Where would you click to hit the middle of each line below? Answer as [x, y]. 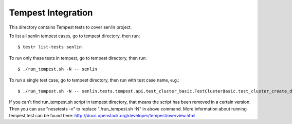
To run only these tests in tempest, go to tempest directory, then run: [78, 58]
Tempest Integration [51, 13]
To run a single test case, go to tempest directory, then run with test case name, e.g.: [94, 80]
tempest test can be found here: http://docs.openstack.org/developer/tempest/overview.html [102, 116]
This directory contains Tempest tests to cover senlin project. [71, 27]
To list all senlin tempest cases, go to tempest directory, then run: [74, 36]
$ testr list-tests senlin [50, 47]
